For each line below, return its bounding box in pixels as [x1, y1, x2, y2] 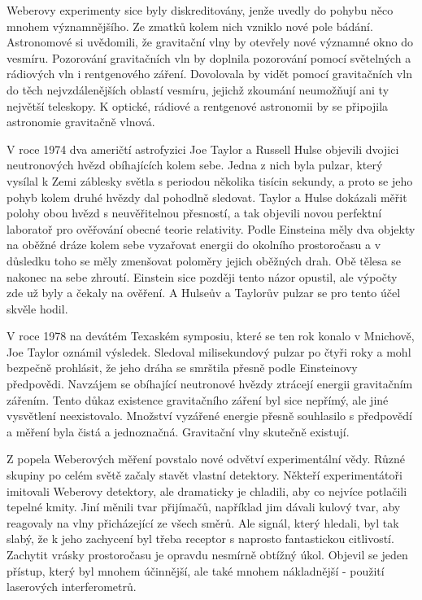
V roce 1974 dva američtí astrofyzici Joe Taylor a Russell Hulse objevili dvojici [7, 140, 399, 157]
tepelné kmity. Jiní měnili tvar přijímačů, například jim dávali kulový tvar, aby [7, 498, 401, 515]
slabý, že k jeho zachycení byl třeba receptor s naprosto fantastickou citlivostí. [7, 530, 394, 547]
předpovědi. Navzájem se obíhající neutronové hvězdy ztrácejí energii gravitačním [7, 375, 413, 392]
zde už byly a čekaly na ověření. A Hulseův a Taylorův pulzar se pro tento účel [7, 284, 401, 301]
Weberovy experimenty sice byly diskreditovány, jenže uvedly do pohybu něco [7, 2, 394, 18]
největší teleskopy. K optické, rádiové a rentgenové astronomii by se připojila [7, 97, 389, 114]
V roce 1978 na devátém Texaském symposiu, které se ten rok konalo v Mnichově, [7, 327, 415, 344]
